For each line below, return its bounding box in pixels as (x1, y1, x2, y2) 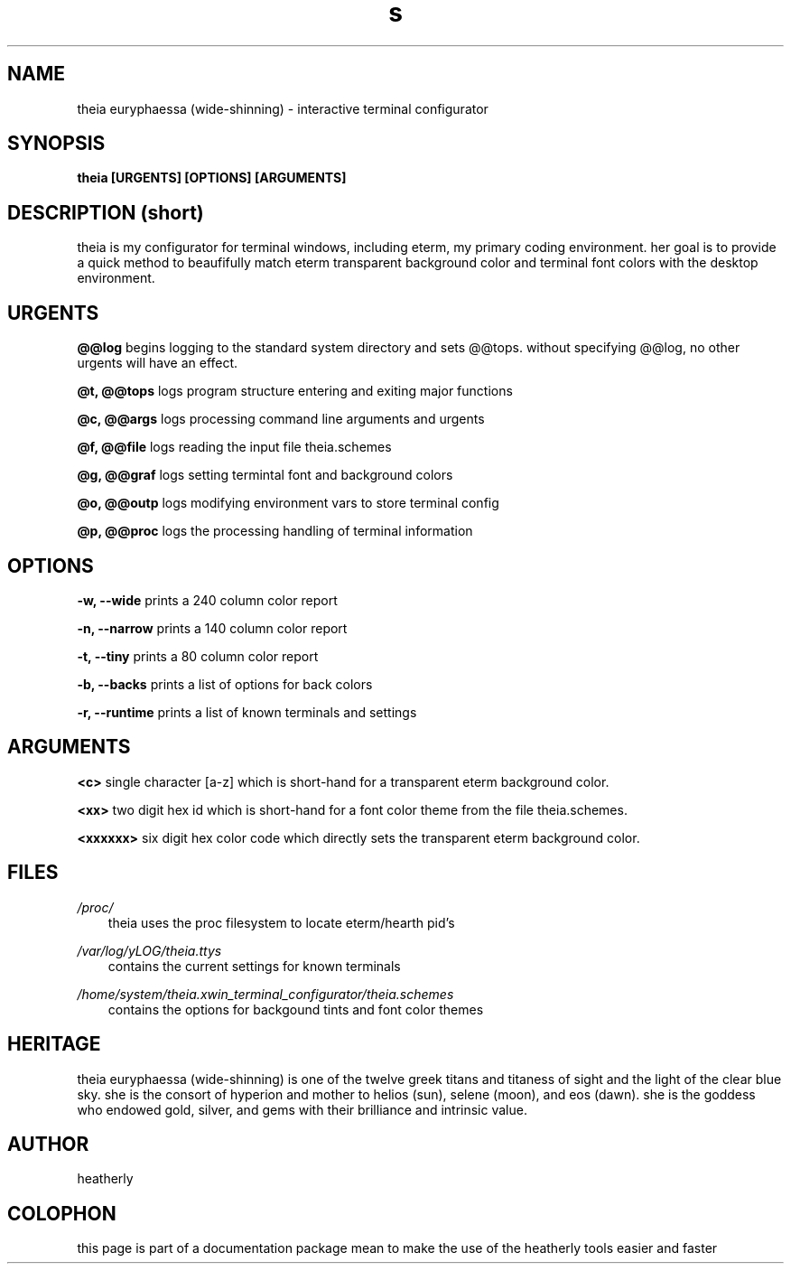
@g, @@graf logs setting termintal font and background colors (77, 467, 453, 483)
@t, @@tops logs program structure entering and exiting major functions (77, 383, 513, 399)
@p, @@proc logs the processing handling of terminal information (77, 523, 473, 539)
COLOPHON (7, 1201, 116, 1225)
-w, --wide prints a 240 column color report (77, 592, 338, 608)
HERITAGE (7, 1033, 101, 1056)
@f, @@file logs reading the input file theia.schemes (77, 439, 392, 455)
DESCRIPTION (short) (7, 201, 204, 224)
